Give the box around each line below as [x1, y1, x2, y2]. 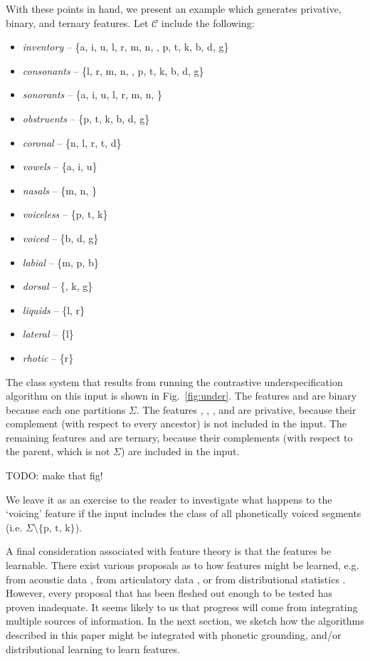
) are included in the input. [120, 444, 240, 459]
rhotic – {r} [22, 350, 74, 365]
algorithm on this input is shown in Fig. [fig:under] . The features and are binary [6, 388, 357, 403]
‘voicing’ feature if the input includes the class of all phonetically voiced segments [6, 506, 361, 521]
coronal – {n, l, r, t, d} [22, 135, 122, 150]
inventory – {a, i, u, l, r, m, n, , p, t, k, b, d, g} [22, 39, 229, 54]
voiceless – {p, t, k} [22, 207, 108, 222]
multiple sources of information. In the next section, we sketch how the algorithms [6, 613, 364, 628]
